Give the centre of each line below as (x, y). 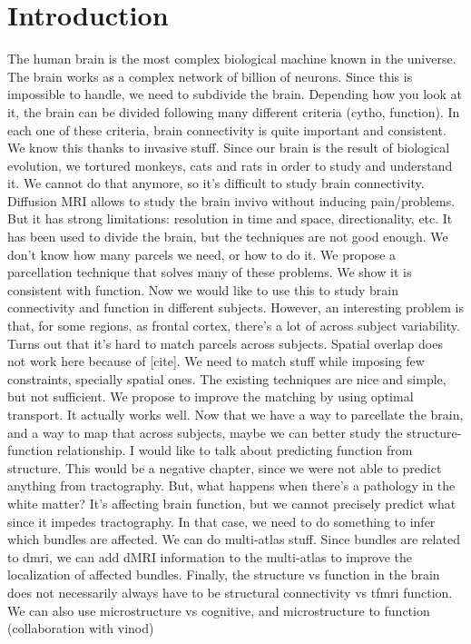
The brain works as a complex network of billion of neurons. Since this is (210, 76)
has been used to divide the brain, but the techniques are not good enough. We (228, 237)
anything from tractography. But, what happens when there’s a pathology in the (231, 485)
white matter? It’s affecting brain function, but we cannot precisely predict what (232, 503)
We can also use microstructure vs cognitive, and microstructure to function (219, 610)
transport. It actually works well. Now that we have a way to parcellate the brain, (235, 414)
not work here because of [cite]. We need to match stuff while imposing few (216, 361)
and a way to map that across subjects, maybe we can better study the (205, 432)
